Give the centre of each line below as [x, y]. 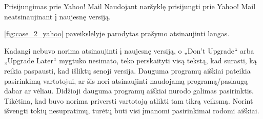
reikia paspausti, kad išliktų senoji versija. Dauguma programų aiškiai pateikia [127, 70]
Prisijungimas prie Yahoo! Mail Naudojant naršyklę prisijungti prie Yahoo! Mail [130, 6]
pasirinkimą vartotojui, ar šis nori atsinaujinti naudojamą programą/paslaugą [126, 80]
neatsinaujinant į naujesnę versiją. [57, 16]
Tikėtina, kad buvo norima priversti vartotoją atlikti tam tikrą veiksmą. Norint [129, 100]
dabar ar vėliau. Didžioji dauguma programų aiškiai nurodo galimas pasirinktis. [129, 91]
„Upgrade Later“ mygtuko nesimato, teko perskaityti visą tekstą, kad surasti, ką [130, 61]
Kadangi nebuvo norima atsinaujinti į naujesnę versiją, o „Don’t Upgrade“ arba [129, 50]
